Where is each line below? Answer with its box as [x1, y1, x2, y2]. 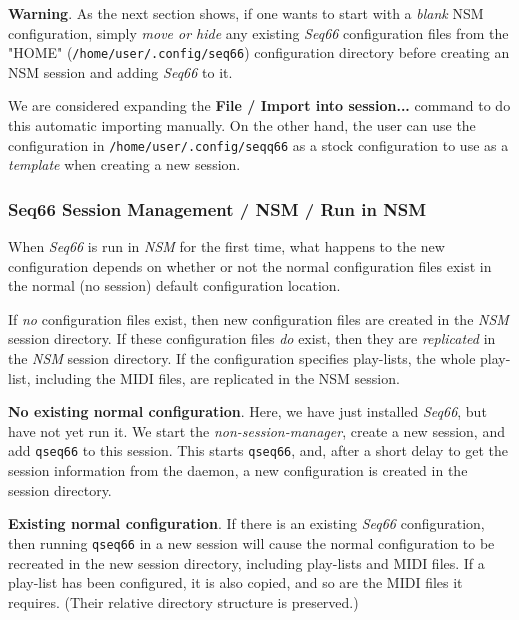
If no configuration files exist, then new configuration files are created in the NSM [8, 308, 509, 329]
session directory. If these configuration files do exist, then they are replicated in [8, 328, 496, 349]
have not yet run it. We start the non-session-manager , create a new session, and [8, 420, 505, 441]
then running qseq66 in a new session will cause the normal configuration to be [8, 532, 495, 553]
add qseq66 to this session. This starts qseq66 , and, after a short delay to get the [8, 440, 509, 461]
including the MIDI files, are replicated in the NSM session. [35, 367, 400, 388]
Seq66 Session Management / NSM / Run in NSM [8, 196, 427, 221]
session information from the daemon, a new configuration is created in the [8, 460, 468, 481]
